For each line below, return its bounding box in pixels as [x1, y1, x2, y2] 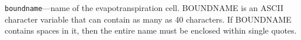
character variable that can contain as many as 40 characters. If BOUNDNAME [5, 13, 292, 25]
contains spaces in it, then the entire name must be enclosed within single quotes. [5, 24, 297, 37]
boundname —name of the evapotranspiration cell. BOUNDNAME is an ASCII [5, 2, 283, 13]
